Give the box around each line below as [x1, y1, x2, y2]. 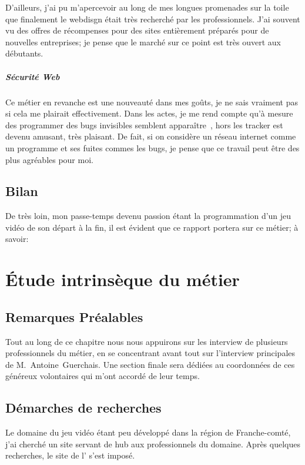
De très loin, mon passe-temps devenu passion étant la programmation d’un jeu [5, 210, 291, 222]
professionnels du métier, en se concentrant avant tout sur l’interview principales [5, 347, 296, 359]
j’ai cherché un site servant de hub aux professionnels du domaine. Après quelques [5, 437, 300, 450]
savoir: [5, 232, 29, 245]
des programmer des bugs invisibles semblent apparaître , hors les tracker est [5, 118, 283, 131]
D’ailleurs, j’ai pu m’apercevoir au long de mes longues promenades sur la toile [5, 1, 289, 13]
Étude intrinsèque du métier [5, 267, 240, 291]
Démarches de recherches [5, 398, 162, 417]
